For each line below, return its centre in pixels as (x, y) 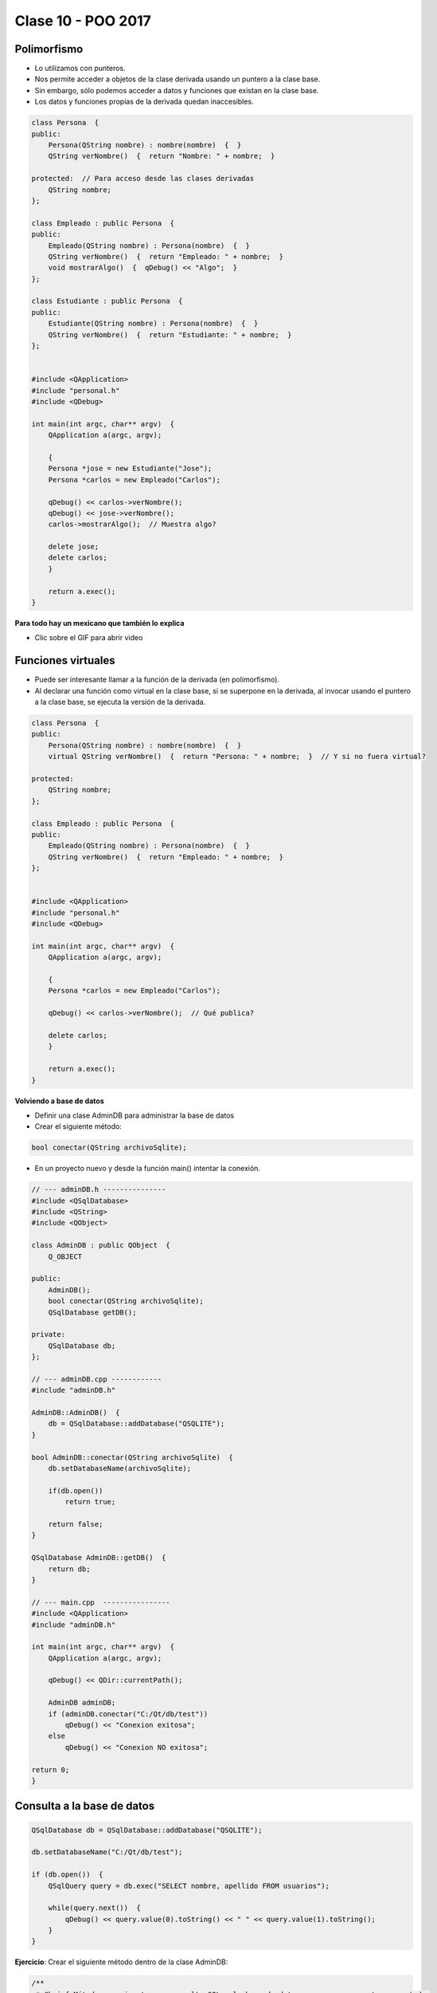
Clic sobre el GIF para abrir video (89, 638)
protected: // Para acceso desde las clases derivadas (143, 179)
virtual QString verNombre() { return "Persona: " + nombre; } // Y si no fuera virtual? (237, 757)
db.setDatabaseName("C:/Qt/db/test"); (107, 1852)
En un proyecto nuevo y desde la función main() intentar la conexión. (147, 1169)
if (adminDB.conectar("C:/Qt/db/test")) (128, 1714)
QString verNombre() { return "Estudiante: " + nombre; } (170, 334)
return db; (69, 1569)
